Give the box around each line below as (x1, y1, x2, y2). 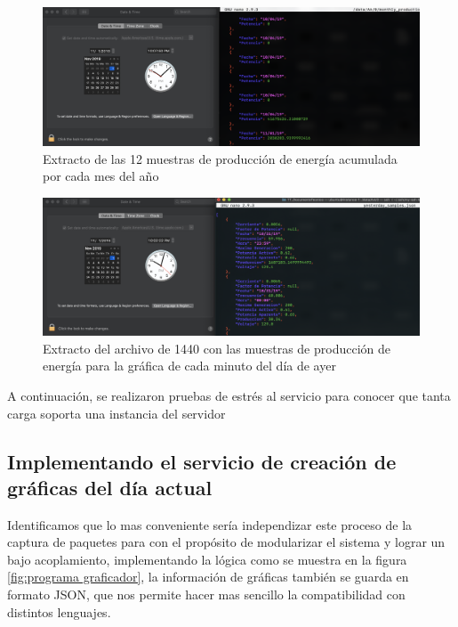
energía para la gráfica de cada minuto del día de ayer (43, 356, 336, 375)
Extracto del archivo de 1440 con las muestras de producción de (43, 338, 391, 357)
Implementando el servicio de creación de (7, 447, 397, 475)
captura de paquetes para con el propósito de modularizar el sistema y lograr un (7, 533, 446, 551)
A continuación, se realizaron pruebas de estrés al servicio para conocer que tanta (7, 386, 451, 404)
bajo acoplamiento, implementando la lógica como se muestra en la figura (7, 550, 407, 568)
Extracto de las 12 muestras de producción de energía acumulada (43, 149, 398, 167)
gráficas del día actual (7, 473, 213, 501)
